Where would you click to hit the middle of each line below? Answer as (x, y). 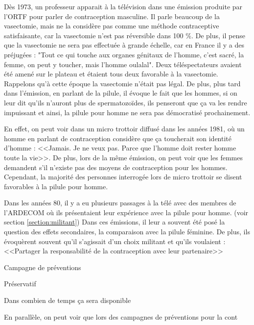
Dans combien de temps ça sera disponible (68, 300)
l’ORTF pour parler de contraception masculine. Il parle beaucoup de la (112, 16)
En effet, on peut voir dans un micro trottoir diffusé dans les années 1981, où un (124, 129)
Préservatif (20, 284)
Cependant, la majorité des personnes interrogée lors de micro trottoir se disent (123, 177)
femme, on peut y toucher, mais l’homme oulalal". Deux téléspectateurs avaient (123, 64)
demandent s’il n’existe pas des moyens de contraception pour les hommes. (116, 167)
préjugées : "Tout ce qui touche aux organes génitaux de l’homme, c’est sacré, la (124, 54)
